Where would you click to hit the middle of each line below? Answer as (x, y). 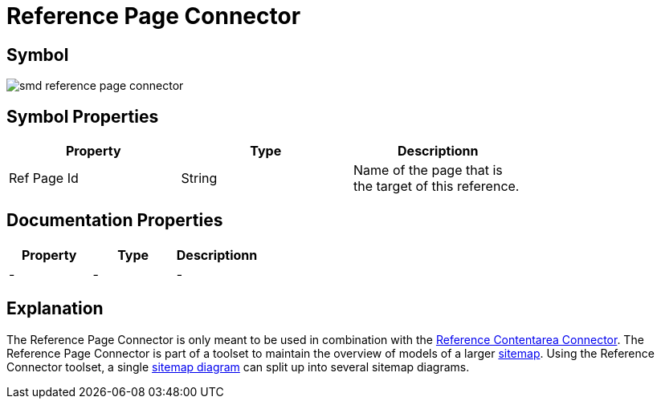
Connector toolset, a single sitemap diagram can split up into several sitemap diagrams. (238, 367)
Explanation (55, 309)
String (199, 178)
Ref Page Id (44, 178)
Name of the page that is (428, 170)
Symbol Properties (83, 116)
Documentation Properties (115, 221)
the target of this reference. (437, 186)
